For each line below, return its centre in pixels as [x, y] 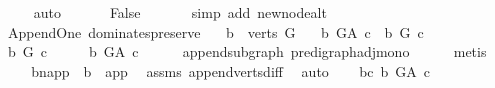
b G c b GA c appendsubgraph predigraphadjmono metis [247, 51]
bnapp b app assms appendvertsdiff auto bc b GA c [231, 70]
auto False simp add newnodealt [180, 12]
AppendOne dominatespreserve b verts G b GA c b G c [215, 31]
